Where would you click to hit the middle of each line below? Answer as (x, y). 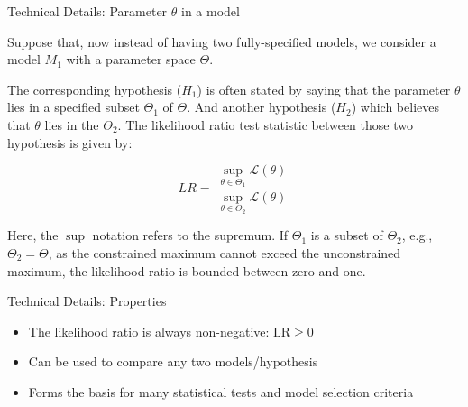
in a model (210, 11)
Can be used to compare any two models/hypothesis (173, 361)
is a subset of (347, 235)
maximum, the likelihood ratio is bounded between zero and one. (187, 270)
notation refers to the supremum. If (190, 235)
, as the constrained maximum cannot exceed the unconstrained (225, 253)
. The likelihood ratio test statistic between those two (265, 124)
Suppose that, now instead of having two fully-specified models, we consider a (222, 41)
